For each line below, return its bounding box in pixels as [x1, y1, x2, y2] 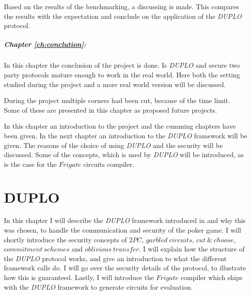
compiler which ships [180, 272, 243, 282]
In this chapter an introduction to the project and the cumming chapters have [4, 121, 236, 131]
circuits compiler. [83, 159, 135, 169]
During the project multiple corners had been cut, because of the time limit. [4, 95, 230, 105]
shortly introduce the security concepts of [4, 234, 127, 244]
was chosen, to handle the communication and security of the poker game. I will [4, 225, 241, 235]
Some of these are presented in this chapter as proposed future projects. [4, 104, 217, 115]
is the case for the [4, 159, 57, 169]
